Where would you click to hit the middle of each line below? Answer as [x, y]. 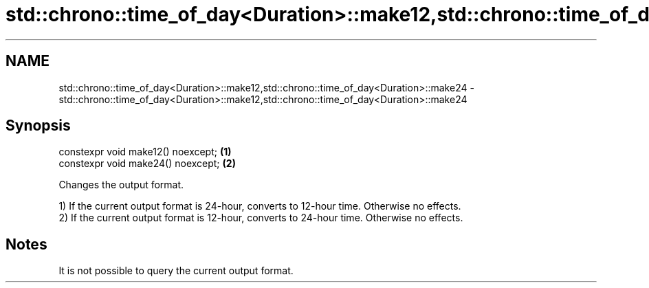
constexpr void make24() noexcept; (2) [147, 164]
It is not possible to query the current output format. [176, 271]
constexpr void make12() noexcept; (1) [145, 152]
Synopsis [38, 126]
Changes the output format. [121, 185]
